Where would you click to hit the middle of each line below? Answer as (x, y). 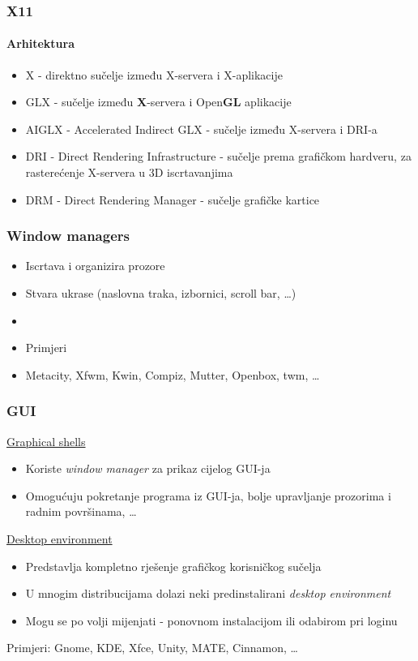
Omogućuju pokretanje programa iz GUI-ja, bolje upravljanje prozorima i (208, 495)
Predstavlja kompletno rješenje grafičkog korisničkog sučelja (173, 566)
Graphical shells (46, 441)
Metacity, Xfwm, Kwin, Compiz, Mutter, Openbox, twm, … (173, 374)
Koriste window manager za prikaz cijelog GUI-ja (148, 468)
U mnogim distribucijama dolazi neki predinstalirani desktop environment (208, 593)
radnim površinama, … (81, 511)
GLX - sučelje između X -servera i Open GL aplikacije (158, 102)
